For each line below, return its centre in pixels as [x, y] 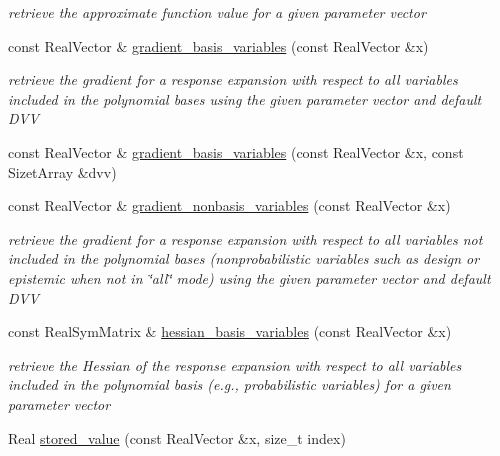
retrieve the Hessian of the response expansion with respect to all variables [235, 364]
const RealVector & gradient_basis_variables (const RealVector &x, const [236, 151]
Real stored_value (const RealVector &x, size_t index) [177, 437]
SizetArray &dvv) [62, 171]
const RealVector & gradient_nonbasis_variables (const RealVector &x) [229, 205]
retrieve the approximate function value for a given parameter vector [217, 12]
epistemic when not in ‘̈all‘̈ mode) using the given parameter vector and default [249, 277]
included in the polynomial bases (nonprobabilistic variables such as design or [244, 258]
